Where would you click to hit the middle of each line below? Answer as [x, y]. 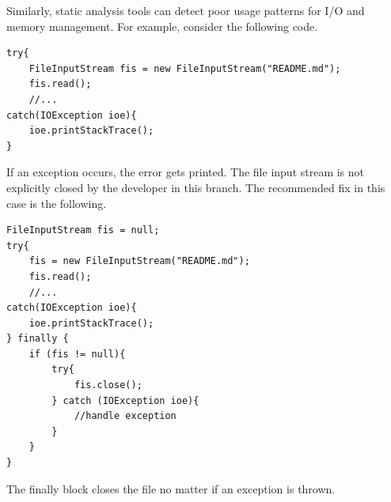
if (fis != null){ [77, 354]
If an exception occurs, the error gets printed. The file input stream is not [186, 172]
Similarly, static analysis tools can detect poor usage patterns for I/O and [186, 10]
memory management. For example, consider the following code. [162, 26]
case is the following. [57, 203]
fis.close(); [108, 385]
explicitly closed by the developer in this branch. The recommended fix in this [196, 187]
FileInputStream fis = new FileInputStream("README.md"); [185, 68]
